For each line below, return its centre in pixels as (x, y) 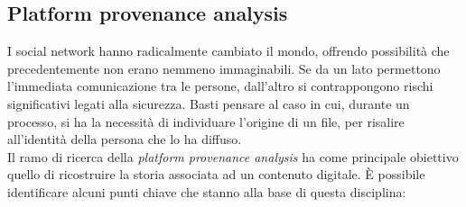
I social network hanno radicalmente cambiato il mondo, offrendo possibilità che (228, 51)
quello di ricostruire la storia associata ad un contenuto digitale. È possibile (216, 174)
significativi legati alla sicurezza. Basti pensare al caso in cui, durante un (209, 103)
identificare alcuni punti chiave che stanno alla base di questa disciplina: (207, 191)
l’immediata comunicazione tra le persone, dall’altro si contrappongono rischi (220, 86)
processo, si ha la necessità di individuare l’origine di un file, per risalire (206, 121)
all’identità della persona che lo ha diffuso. (125, 139)
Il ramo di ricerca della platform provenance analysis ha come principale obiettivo (233, 156)
